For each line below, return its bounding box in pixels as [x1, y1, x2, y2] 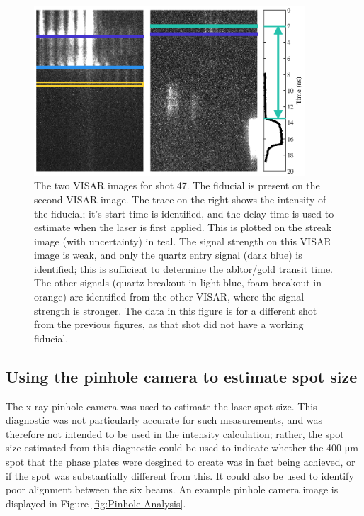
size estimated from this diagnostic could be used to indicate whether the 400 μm [6, 440, 358, 455]
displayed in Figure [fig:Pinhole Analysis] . [6, 495, 186, 510]
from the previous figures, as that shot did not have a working [34, 317, 304, 332]
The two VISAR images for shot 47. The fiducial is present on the [34, 178, 320, 193]
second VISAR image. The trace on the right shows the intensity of [34, 191, 326, 206]
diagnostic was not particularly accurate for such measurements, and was [6, 413, 323, 427]
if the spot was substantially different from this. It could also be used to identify [6, 468, 354, 483]
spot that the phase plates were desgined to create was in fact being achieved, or [6, 454, 356, 469]
